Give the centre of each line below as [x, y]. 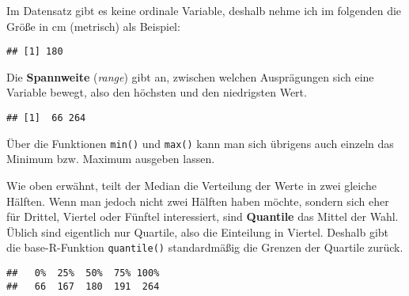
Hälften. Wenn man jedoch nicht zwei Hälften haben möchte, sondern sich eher [198, 201]
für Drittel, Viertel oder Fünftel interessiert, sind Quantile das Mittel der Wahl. [203, 216]
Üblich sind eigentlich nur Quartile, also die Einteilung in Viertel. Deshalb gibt [198, 231]
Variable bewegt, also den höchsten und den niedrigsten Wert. [157, 92]
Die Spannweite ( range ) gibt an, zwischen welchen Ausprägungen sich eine [190, 76]
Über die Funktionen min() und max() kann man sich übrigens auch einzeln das [200, 143]
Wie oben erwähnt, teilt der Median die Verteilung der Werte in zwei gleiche [192, 185]
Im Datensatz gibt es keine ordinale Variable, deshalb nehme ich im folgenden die [204, 10]
